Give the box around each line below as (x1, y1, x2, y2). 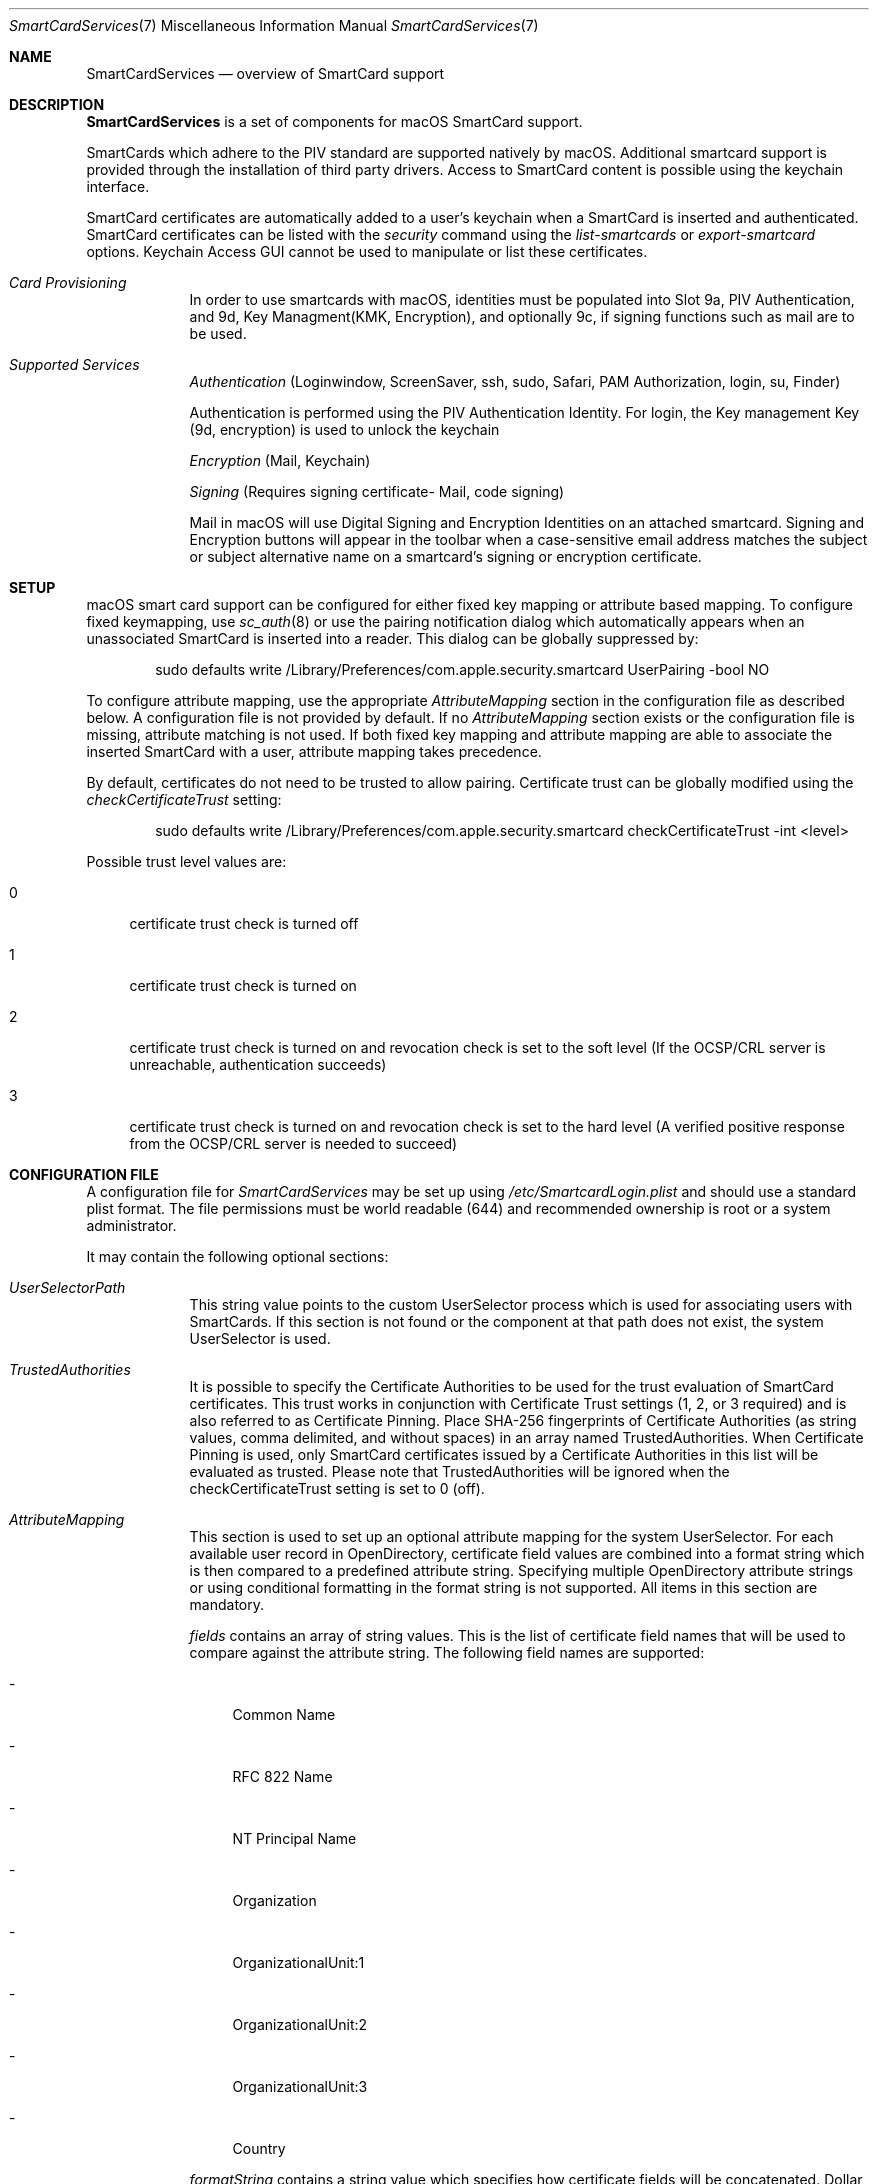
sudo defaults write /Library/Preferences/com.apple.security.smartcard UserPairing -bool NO (155, 661, 770, 678)
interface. (86, 178, 150, 195)
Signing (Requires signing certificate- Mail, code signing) (189, 483, 565, 500)
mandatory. (189, 1596, 265, 1613)
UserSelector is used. (189, 1330, 331, 1347)
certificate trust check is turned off (129, 915, 359, 932)
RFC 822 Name (232, 1768, 333, 1785)
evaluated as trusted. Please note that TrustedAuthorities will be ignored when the (189, 1463, 730, 1480)
